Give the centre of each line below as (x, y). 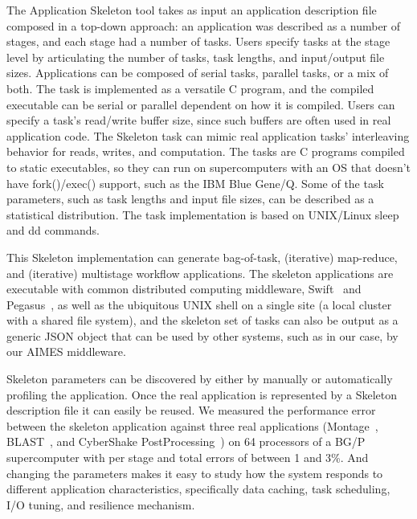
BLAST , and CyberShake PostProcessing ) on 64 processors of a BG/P (186, 441)
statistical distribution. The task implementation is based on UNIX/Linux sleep (203, 214)
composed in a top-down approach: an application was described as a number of (204, 25)
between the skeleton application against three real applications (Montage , (192, 425)
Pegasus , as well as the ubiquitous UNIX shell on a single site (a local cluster (199, 304)
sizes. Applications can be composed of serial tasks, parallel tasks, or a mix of (198, 73)
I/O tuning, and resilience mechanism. (101, 504)
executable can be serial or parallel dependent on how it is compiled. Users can (201, 104)
